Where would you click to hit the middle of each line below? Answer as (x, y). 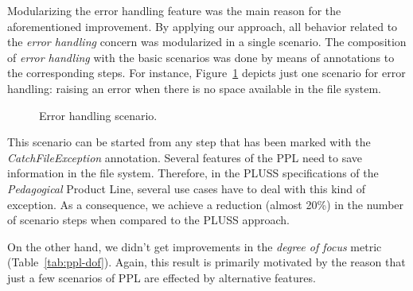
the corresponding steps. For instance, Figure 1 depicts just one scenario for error (206, 73)
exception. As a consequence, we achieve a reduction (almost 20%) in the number (206, 204)
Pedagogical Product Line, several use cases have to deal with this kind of (186, 188)
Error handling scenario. (98, 115)
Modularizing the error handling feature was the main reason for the (174, 10)
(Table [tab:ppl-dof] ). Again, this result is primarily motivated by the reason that (206, 262)
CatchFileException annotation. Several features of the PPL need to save (185, 157)
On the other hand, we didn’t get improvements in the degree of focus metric (195, 246)
